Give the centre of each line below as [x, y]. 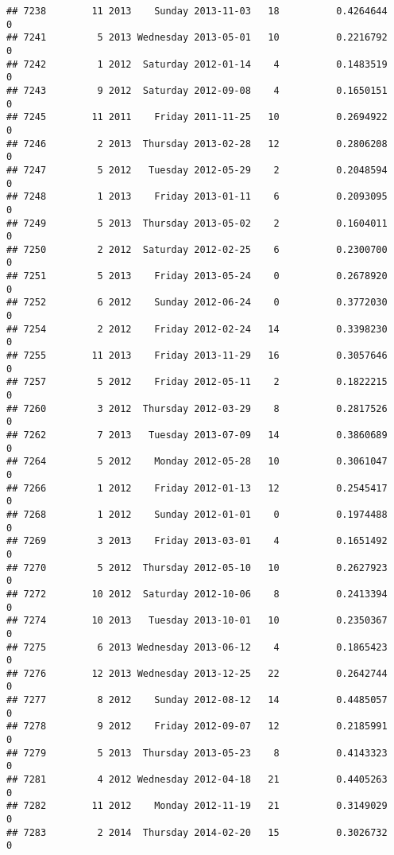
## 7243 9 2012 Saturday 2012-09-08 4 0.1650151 [197, 90]
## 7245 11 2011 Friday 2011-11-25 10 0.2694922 [197, 117]
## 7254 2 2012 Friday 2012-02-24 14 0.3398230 [197, 329]
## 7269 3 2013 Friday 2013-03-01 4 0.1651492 [197, 541]
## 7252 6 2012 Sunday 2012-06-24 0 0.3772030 [197, 303]
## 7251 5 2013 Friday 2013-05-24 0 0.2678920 [197, 276]
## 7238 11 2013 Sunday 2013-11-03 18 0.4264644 [197, 11]
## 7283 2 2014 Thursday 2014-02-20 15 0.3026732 [197, 832]
